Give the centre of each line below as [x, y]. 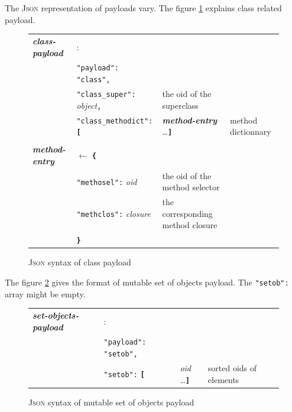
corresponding [187, 213]
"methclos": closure [113, 213]
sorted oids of [232, 368]
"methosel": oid [107, 181]
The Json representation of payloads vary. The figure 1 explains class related [143, 8]
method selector [191, 187]
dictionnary [250, 132]
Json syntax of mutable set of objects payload [111, 402]
